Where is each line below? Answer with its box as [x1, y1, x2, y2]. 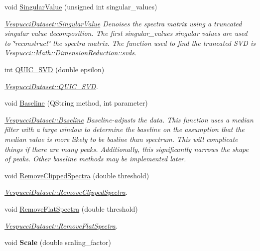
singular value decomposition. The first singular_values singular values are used [4, 28, 248, 38]
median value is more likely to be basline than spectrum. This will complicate [4, 133, 238, 144]
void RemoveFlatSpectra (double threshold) [4, 203, 138, 214]
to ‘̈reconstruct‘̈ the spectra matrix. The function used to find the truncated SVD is [4, 37, 256, 48]
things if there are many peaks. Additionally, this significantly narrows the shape [4, 143, 249, 154]
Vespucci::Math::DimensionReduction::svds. [4, 47, 137, 58]
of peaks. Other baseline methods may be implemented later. [4, 153, 186, 164]
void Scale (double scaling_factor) [4, 237, 112, 248]
